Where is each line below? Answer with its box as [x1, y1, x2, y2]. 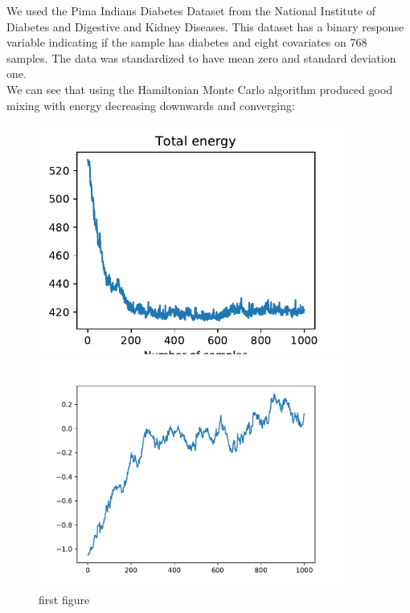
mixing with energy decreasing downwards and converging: [6, 96, 295, 113]
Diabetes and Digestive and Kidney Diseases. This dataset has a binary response [6, 18, 404, 35]
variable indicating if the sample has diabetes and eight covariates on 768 [6, 34, 367, 51]
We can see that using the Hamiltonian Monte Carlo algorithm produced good [6, 80, 393, 97]
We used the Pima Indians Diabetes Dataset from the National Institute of [6, 2, 376, 18]
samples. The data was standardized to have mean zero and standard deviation [6, 49, 396, 66]
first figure [39, 591, 90, 607]
